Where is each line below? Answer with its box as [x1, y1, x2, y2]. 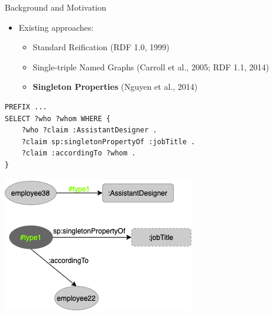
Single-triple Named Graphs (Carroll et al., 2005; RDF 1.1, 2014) [32, 60, 269, 73]
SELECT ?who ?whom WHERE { [5, 114, 110, 123]
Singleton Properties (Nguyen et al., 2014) [32, 80, 198, 93]
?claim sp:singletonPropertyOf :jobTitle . [21, 137, 196, 146]
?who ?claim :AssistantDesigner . [21, 126, 157, 135]
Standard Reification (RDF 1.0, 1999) [32, 41, 170, 53]
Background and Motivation [5, 1, 106, 13]
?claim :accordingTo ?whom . [21, 149, 136, 158]
